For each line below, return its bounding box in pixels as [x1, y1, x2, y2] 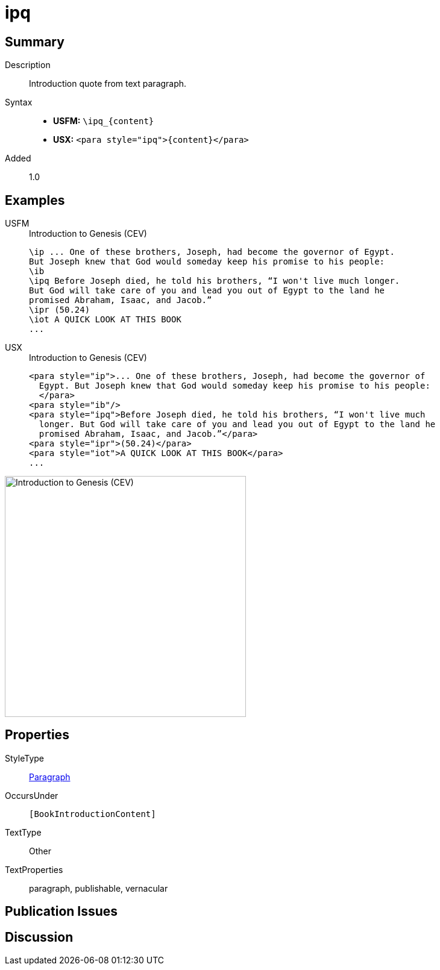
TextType [5, 827, 42, 837]
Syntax [5, 97, 33, 108]
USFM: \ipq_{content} [53, 116, 154, 127]
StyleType [5, 753, 44, 763]
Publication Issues [5, 904, 118, 919]
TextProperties [5, 864, 63, 875]
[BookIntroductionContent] [29, 809, 156, 819]
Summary [5, 34, 64, 49]
